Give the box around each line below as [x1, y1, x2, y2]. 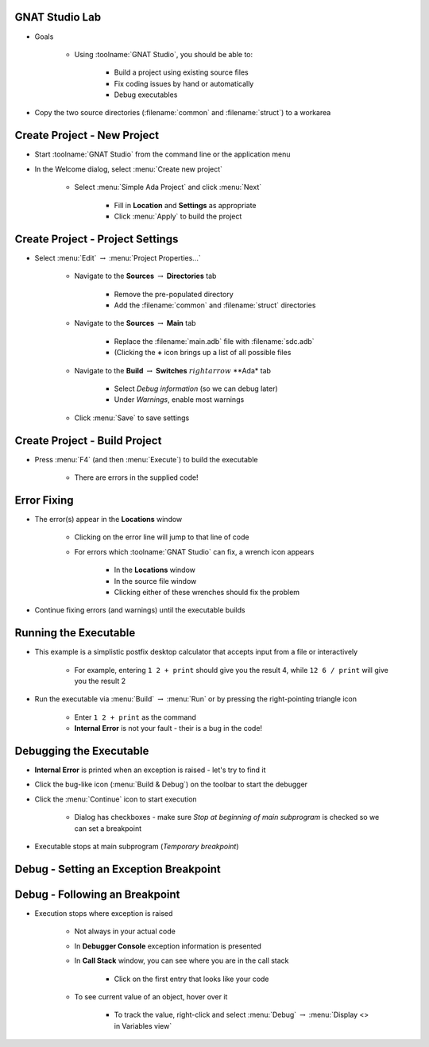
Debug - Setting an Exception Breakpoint [14, 862, 222, 875]
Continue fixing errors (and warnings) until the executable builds [34, 605, 245, 615]
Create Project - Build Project [14, 434, 162, 447]
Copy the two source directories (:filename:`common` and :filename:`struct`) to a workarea [34, 108, 331, 118]
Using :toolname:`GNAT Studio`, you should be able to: [74, 49, 253, 59]
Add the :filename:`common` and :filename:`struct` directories [114, 300, 316, 310]
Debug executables [114, 90, 178, 99]
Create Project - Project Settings [14, 232, 179, 245]
